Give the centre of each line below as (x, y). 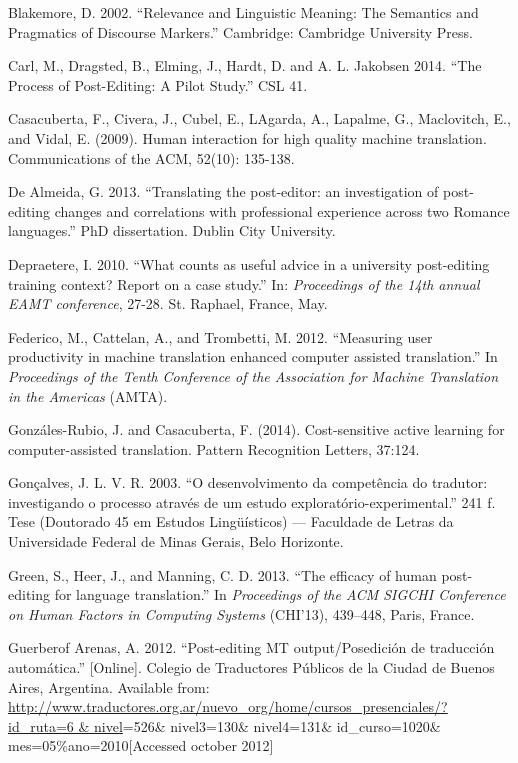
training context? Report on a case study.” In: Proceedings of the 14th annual (244, 283)
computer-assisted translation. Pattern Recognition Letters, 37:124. (214, 448)
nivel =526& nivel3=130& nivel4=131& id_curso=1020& (267, 725)
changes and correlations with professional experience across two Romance (282, 210)
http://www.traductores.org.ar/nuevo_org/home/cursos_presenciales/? (228, 706)
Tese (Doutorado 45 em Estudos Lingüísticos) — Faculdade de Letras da (231, 521)
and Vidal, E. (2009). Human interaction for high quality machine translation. (247, 137)
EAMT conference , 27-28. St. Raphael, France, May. (168, 303)
